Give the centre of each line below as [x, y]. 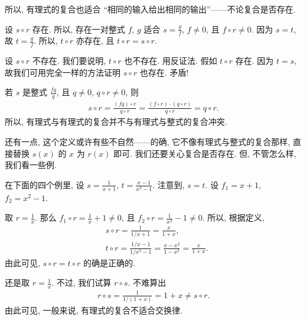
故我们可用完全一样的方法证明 [63, 72]
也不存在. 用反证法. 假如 [171, 61]
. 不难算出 [147, 282]
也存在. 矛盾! [164, 72]
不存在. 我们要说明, [69, 61]
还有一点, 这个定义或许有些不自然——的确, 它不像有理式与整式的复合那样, [147, 142]
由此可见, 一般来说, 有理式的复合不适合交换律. [94, 310]
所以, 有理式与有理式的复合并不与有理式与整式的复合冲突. [116, 122]
